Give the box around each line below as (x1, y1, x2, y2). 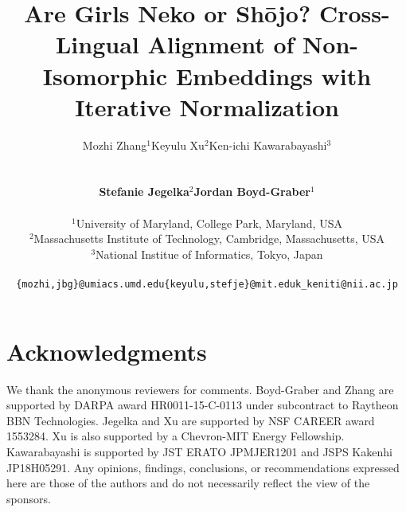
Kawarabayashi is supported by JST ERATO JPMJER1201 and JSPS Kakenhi (6, 444, 392, 459)
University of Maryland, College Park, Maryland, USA (76, 214, 342, 231)
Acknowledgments (6, 334, 207, 367)
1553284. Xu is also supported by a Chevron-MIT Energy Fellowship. (6, 428, 345, 444)
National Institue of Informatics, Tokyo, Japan (96, 245, 323, 262)
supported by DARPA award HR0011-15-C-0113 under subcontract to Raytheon (6, 397, 399, 413)
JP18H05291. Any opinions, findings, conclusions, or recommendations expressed (6, 459, 400, 475)
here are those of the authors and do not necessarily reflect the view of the (6, 475, 370, 491)
